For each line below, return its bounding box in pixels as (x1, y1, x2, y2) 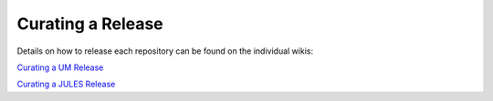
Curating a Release (16, 14, 163, 34)
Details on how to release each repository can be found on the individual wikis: (16, 45, 314, 56)
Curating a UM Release (16, 62, 104, 73)
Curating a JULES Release (16, 78, 116, 90)
